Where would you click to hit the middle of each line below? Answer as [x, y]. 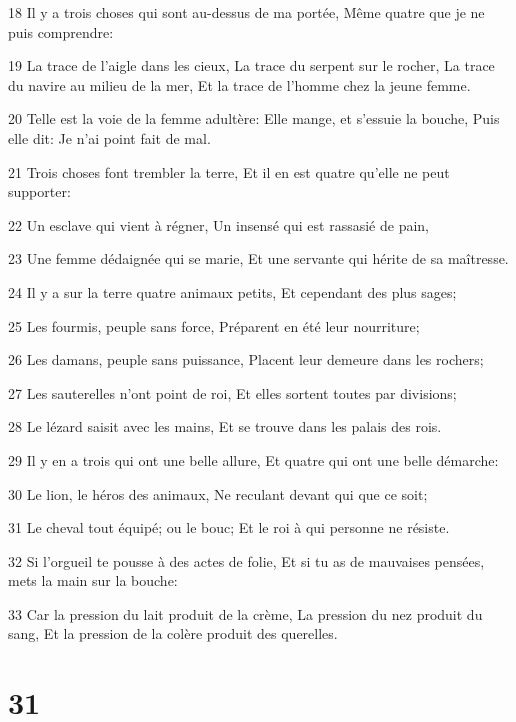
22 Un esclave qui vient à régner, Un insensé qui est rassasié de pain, [218, 224]
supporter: [39, 191]
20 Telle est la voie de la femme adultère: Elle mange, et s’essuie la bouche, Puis [254, 118]
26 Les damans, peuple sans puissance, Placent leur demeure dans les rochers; [246, 359]
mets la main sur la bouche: [93, 580]
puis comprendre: [61, 31]
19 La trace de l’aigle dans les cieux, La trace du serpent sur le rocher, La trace [251, 65]
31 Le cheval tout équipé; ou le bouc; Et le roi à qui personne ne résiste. [229, 527]
